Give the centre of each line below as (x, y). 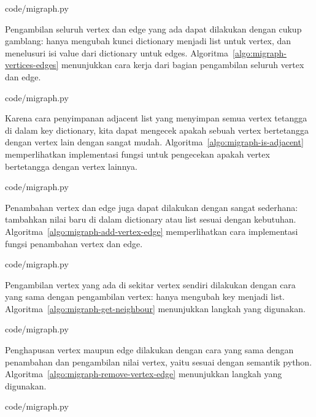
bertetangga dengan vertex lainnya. (71, 166)
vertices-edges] (32, 65)
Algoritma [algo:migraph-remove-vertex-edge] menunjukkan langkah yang (144, 374)
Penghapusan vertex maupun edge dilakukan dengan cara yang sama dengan (149, 350)
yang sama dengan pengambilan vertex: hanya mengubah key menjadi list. (145, 296)
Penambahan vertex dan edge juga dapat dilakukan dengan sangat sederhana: (152, 207)
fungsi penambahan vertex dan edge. (74, 243)
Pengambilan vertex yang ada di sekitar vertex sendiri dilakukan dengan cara (150, 284)
